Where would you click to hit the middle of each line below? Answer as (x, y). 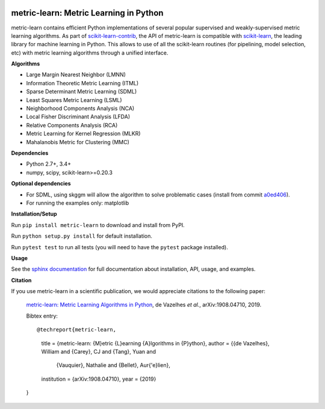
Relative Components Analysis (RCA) (72, 125)
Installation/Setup (34, 214)
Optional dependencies (41, 184)
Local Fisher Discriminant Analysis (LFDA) (78, 117)
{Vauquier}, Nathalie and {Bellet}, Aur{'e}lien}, (113, 365)
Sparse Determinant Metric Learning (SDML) (82, 92)
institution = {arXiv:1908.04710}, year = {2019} (99, 379)
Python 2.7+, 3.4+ (49, 164)
